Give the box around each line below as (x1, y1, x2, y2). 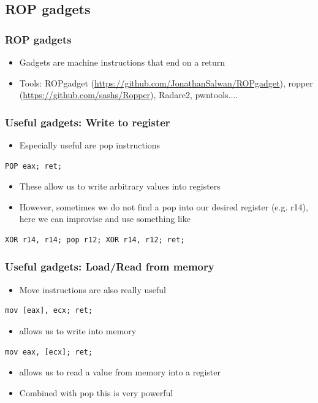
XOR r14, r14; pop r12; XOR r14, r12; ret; (5, 235, 185, 244)
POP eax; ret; (5, 161, 62, 171)
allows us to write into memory (19, 324, 137, 337)
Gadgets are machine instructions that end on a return (19, 56, 225, 68)
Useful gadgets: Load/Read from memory (5, 259, 214, 274)
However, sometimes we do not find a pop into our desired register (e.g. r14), (19, 200, 308, 213)
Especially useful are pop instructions (19, 139, 161, 151)
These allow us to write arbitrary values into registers (19, 180, 221, 193)
